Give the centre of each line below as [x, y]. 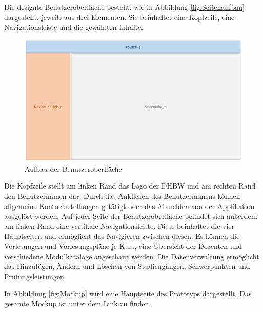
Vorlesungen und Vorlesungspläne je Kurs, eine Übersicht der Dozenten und [123, 246]
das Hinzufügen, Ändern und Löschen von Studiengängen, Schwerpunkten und [127, 266]
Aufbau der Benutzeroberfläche [73, 168]
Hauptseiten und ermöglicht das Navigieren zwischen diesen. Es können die [122, 236]
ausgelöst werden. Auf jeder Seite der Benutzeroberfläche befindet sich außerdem [131, 216]
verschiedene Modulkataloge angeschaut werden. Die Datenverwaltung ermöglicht [132, 256]
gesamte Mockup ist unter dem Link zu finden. [78, 303]
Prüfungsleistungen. [35, 276]
